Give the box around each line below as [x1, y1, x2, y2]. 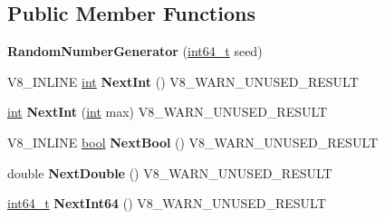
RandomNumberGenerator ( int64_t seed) [7, 42, 263, 61]
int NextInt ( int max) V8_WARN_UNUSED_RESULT [7, 102, 328, 121]
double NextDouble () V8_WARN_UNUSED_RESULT [7, 163, 332, 182]
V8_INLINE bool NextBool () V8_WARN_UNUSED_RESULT [7, 132, 379, 151]
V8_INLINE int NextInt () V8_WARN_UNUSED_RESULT [7, 71, 359, 90]
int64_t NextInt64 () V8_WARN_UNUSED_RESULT [7, 194, 326, 213]
